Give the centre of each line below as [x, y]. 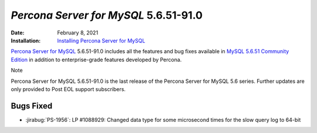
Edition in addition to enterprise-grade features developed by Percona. [96, 60]
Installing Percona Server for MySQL [101, 40]
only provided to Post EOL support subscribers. [68, 89]
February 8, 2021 [78, 33]
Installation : [26, 40]
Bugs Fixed [32, 106]
